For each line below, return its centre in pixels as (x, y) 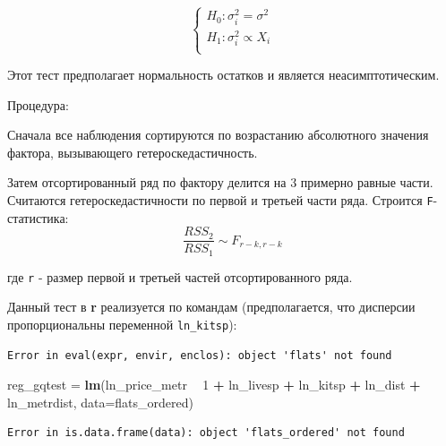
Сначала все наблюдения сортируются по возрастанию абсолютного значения (218, 135)
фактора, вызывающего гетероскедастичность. (133, 152)
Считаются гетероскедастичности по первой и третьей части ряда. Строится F (220, 200)
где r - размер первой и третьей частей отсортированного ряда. (180, 276)
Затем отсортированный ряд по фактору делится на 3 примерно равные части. (220, 182)
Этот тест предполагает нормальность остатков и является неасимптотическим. (223, 75)
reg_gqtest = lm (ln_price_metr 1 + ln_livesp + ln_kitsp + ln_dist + (214, 385)
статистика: (38, 217)
